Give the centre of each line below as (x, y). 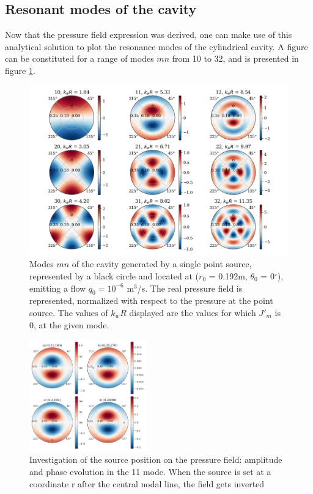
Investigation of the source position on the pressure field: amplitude (156, 459)
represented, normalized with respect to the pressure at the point (151, 300)
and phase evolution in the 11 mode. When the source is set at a (150, 471)
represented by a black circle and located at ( (114, 276)
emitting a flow (58, 288)
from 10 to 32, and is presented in (235, 58)
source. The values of (69, 312)
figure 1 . (20, 70)
